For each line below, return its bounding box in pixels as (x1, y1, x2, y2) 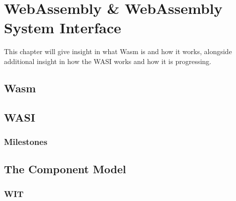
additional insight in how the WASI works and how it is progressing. (4, 56, 211, 66)
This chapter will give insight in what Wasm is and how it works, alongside (4, 46, 232, 57)
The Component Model (4, 161, 126, 177)
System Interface (4, 17, 121, 38)
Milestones (4, 135, 47, 147)
